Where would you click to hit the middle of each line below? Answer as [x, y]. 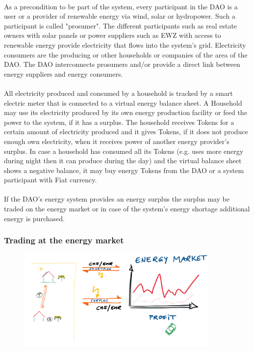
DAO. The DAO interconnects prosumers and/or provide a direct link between [122, 64]
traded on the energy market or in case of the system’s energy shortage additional [127, 209]
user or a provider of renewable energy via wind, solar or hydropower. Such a [120, 16]
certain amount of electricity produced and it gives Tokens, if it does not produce [126, 132]
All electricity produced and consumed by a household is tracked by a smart [118, 93]
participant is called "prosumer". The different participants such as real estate [121, 25]
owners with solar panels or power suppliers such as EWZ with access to [113, 35]
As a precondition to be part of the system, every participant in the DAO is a [121, 6]
